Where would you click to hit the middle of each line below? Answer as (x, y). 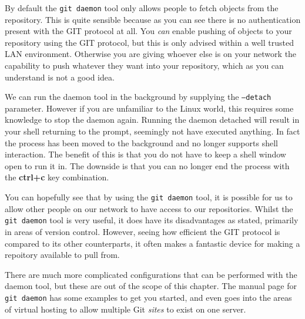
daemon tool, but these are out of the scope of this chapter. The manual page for (151, 286)
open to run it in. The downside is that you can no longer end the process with (147, 165)
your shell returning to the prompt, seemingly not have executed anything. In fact (152, 131)
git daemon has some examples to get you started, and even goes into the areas (148, 297)
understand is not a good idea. (60, 77)
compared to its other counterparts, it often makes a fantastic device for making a (152, 243)
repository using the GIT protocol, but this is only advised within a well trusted (149, 42)
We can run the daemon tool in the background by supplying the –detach (138, 97)
